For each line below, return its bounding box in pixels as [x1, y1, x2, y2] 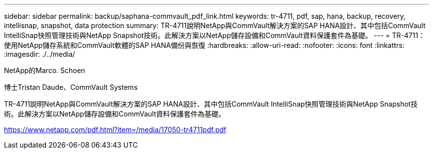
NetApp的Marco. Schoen [4, 66, 86, 75]
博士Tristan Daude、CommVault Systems [4, 83, 138, 91]
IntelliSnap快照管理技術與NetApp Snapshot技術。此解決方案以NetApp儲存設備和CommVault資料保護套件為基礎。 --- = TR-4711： [4, 31, 425, 39]
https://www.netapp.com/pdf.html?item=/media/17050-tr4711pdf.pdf [4, 125, 226, 134]
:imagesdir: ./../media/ [4, 50, 75, 58]
